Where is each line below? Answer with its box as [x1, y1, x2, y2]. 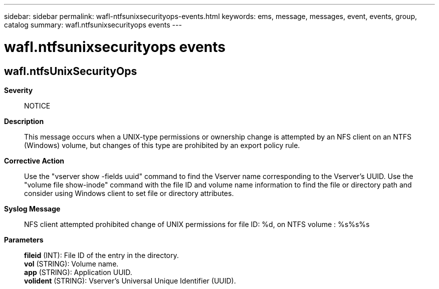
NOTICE [24, 101, 51, 110]
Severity [4, 85, 33, 94]
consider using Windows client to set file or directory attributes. [24, 188, 234, 197]
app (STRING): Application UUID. [24, 267, 132, 276]
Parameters [4, 235, 44, 244]
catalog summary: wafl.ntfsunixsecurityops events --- [4, 20, 182, 29]
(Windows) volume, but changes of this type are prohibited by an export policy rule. [24, 140, 300, 149]
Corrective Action [4, 156, 64, 165]
